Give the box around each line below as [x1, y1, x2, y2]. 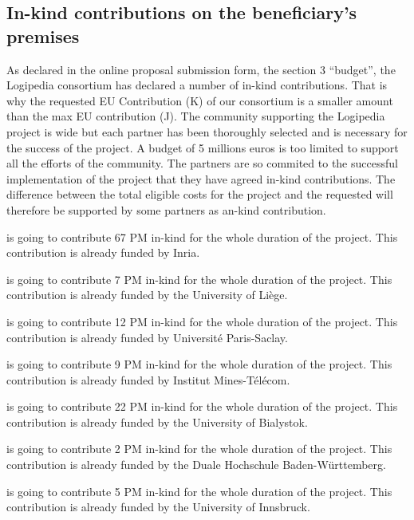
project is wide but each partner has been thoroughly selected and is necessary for [6, 123, 408, 140]
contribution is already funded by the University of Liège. [6, 286, 288, 303]
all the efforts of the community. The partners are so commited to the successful [6, 155, 398, 171]
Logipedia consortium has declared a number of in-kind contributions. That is [6, 77, 388, 93]
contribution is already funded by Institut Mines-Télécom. [6, 371, 290, 388]
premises [6, 23, 80, 48]
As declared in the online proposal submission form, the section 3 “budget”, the [6, 61, 396, 77]
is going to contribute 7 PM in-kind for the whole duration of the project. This [6, 270, 392, 287]
